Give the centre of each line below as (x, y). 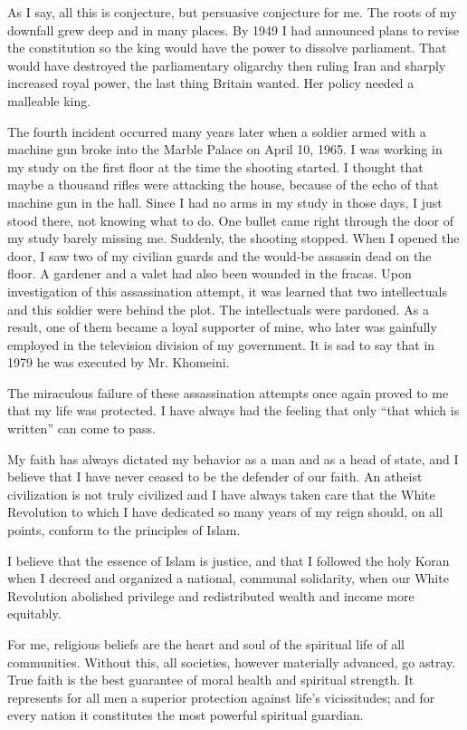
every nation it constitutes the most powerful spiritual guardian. (186, 715)
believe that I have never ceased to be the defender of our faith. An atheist (215, 477)
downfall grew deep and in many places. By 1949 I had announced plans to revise (233, 29)
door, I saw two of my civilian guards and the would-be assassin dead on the (219, 255)
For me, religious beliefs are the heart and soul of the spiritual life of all (206, 644)
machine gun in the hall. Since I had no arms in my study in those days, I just (225, 202)
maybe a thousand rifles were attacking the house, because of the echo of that (223, 185)
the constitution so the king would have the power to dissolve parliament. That (227, 48)
